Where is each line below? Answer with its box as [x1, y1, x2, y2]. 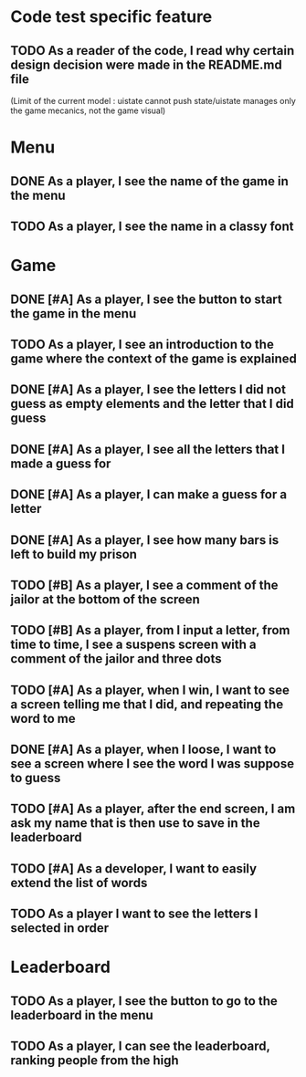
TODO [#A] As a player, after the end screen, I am [10, 801, 296, 817]
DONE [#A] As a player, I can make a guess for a [10, 486, 287, 503]
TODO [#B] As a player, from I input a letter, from [10, 622, 290, 638]
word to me [10, 710, 76, 727]
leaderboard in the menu [10, 1007, 153, 1023]
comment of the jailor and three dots [10, 651, 222, 667]
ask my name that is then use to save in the [10, 815, 260, 831]
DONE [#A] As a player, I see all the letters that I [10, 441, 286, 457]
